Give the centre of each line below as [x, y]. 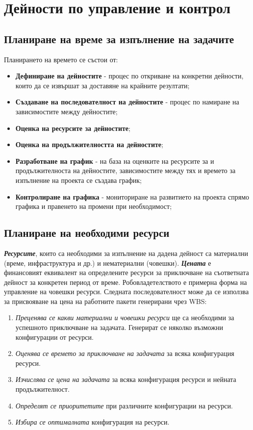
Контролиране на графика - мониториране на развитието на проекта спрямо [132, 196]
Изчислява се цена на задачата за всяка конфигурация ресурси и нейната [126, 379]
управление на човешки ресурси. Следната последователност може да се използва [126, 291]
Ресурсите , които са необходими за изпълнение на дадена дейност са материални [126, 253]
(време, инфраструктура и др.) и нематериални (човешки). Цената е [108, 263]
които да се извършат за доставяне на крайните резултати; [102, 85]
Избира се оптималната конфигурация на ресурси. [92, 422]
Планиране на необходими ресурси [87, 233]
